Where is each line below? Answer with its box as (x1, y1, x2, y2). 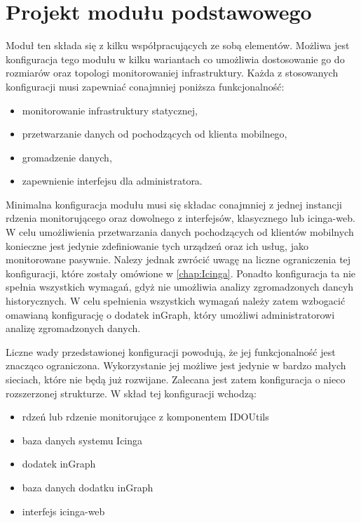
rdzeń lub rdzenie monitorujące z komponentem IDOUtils (22, 409, 269, 424)
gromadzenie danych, (22, 150, 112, 164)
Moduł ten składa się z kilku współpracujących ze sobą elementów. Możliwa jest (6, 38, 350, 53)
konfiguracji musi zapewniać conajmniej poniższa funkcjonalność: (6, 79, 285, 93)
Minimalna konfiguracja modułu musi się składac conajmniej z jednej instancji (6, 197, 342, 211)
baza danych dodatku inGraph (22, 479, 154, 494)
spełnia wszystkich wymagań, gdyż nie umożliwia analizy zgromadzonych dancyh (6, 279, 354, 294)
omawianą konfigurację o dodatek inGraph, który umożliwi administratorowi (6, 307, 335, 322)
